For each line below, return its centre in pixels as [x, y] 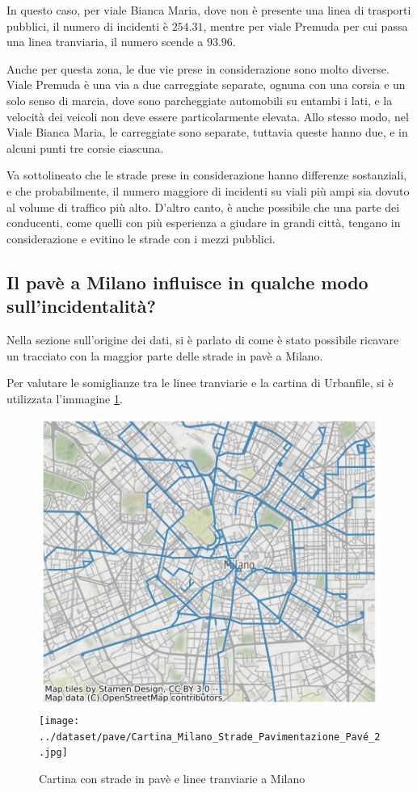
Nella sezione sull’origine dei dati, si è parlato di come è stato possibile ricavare [203, 339]
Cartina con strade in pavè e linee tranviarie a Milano [172, 778]
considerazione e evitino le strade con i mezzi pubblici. [141, 238]
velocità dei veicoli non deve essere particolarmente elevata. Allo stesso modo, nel [208, 116]
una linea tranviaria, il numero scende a [105, 42]
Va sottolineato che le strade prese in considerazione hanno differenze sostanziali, [207, 175]
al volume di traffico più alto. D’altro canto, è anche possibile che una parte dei [203, 206]
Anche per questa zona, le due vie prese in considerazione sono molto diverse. [198, 68]
